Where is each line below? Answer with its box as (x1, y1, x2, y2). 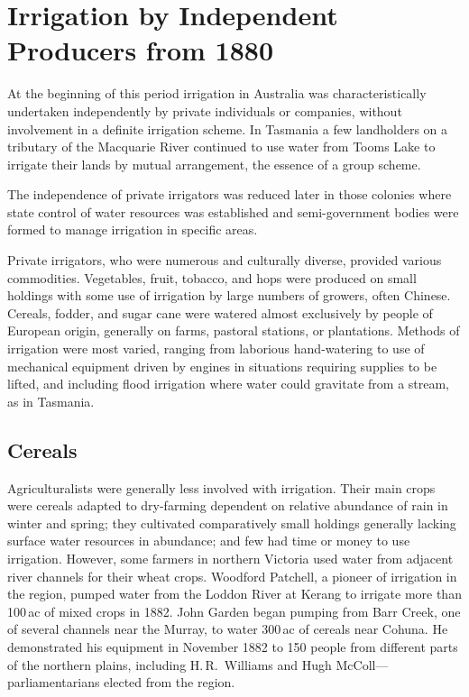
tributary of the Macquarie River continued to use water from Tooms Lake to (7, 137, 436, 156)
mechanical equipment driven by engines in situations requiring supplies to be (7, 356, 437, 375)
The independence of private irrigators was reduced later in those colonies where (7, 185, 452, 204)
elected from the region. (104, 673, 235, 692)
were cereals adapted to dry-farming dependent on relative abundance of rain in (7, 496, 448, 515)
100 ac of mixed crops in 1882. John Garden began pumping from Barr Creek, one (7, 601, 461, 620)
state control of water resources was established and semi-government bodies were (7, 202, 459, 221)
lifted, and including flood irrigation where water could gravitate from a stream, (7, 374, 450, 393)
